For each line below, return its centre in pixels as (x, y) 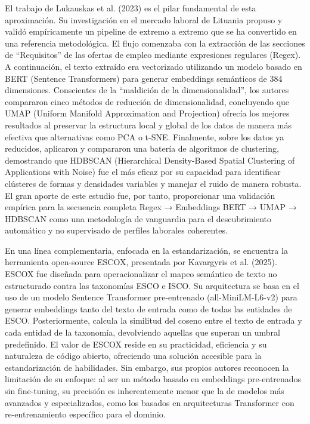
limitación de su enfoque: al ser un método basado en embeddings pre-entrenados (153, 379)
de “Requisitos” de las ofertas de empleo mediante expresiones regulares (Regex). (153, 55)
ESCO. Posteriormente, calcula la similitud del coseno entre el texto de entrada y (154, 320)
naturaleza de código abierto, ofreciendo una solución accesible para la (133, 356)
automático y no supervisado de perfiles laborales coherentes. (116, 230)
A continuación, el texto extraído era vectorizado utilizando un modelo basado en (154, 66)
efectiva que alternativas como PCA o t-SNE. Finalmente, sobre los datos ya (145, 136)
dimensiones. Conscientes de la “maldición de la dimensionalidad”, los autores (147, 90)
